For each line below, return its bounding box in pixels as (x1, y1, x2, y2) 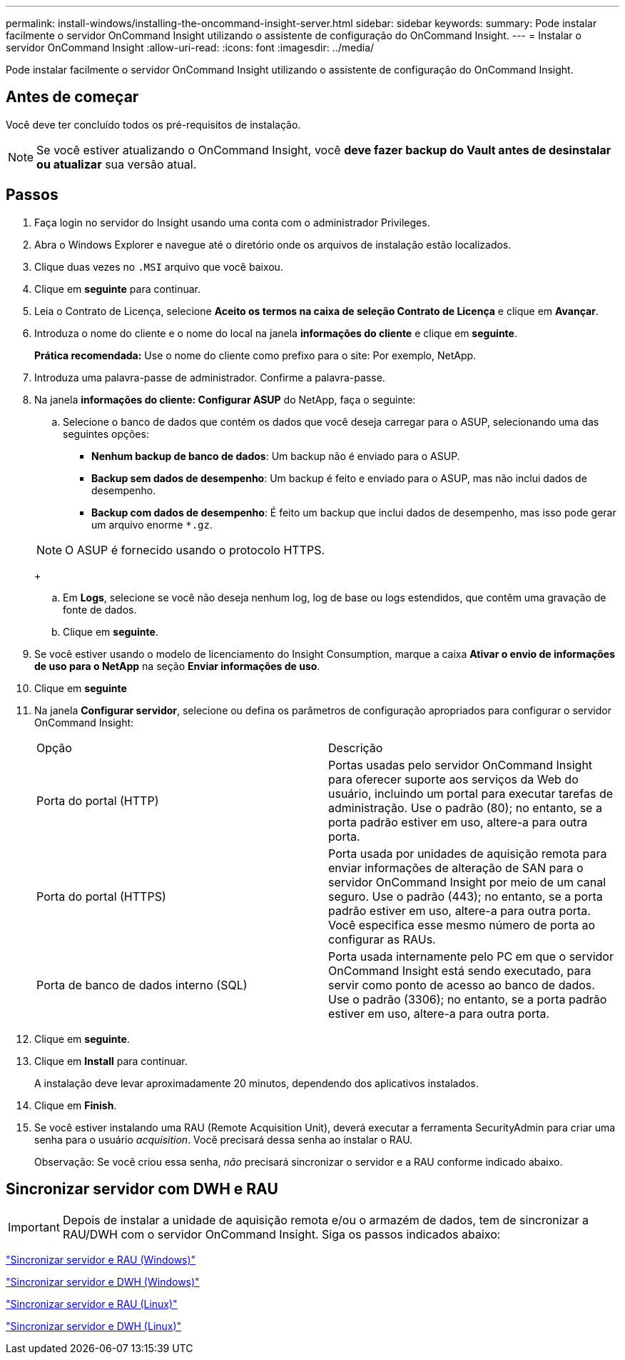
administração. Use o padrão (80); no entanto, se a (328, 800, 602, 815)
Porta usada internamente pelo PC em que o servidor (328, 949, 614, 964)
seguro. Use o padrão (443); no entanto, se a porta (328, 889, 603, 904)
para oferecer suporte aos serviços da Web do (328, 771, 579, 786)
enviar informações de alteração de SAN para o (328, 860, 584, 875)
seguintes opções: (63, 427, 149, 440)
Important (8, 1219, 60, 1234)
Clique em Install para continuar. (34, 1054, 188, 1067)
